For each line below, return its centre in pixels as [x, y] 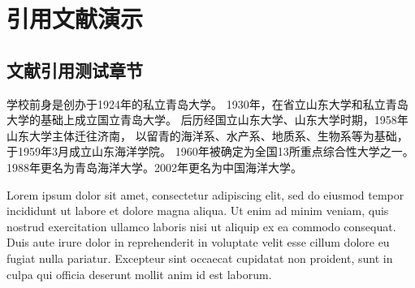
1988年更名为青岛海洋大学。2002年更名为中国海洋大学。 [154, 167]
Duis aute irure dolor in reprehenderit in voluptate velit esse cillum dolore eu [198, 242]
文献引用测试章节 [75, 69]
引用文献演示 [75, 18]
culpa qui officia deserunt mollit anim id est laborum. [139, 274]
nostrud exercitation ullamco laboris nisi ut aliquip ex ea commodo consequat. [201, 226]
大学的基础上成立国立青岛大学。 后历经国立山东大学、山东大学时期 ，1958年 [207, 120]
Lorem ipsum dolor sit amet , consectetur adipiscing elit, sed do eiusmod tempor [205, 194]
